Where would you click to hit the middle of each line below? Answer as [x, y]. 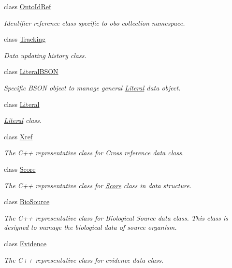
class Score [20, 169]
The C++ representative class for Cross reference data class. [94, 153]
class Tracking [25, 39]
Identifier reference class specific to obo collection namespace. [94, 22]
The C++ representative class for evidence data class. [84, 260]
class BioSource [27, 201]
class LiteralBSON [31, 71]
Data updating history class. [45, 55]
